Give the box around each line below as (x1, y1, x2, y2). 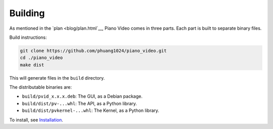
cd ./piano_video (20, 55, 63, 60)
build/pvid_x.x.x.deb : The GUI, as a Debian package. (22, 93, 143, 99)
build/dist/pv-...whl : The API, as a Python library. (22, 100, 138, 106)
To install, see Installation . (9, 116, 63, 123)
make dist (20, 62, 44, 68)
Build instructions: (9, 34, 47, 40)
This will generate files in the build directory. (9, 75, 105, 81)
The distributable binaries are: (9, 84, 72, 90)
